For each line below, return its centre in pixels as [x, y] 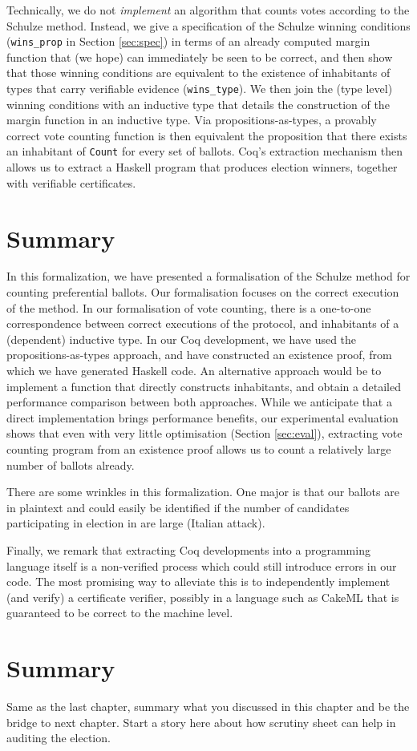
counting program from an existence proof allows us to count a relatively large [199, 448]
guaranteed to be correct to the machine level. [120, 613]
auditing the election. [59, 738]
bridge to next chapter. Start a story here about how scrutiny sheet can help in [201, 722]
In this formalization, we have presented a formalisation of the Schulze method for [208, 276]
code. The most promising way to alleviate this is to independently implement [198, 581]
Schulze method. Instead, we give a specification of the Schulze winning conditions [208, 25]
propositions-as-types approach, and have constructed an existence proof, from [199, 355]
